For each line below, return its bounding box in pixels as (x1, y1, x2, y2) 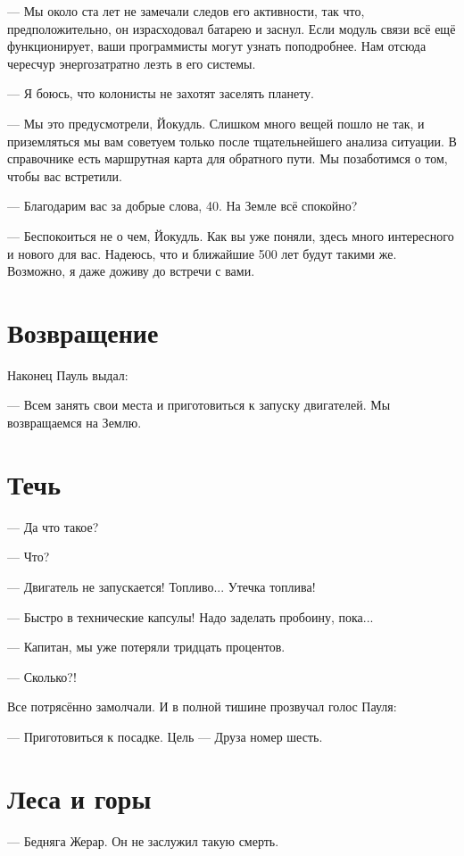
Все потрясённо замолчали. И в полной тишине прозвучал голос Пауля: (7, 697, 397, 716)
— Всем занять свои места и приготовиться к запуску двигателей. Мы (7, 395, 391, 414)
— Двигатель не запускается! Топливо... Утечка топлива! (7, 577, 316, 595)
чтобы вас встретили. (7, 166, 122, 185)
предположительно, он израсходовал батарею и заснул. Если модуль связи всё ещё (7, 19, 456, 37)
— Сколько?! (7, 667, 77, 686)
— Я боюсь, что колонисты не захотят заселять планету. (7, 84, 315, 103)
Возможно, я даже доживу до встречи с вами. (7, 262, 255, 280)
